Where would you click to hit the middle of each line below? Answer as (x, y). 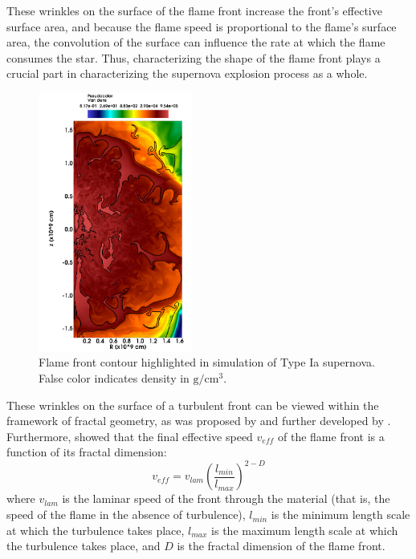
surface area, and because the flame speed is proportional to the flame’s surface (202, 26)
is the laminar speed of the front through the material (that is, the (226, 498)
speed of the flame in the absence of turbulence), (126, 514)
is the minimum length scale (341, 514)
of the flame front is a (331, 436)
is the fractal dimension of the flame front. (281, 546)
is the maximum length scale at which (305, 530)
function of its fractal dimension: (87, 452)
